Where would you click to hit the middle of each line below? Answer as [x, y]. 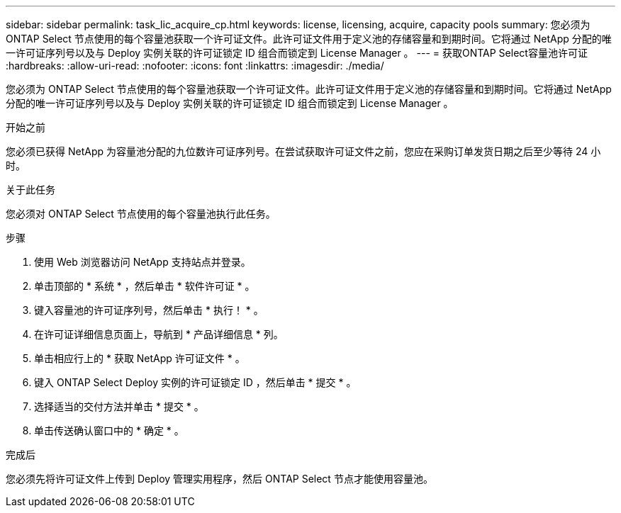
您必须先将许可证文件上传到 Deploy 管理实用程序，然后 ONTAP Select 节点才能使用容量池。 [219, 479]
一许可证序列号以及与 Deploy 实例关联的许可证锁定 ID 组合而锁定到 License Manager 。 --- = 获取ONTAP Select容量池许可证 [297, 53]
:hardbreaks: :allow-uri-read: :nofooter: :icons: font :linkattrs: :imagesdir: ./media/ [195, 66]
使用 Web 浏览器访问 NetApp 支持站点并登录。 [142, 262]
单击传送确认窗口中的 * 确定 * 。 [109, 430]
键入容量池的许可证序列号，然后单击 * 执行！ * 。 [149, 310]
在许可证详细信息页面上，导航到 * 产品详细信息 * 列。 [159, 334]
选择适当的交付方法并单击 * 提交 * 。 [119, 406]
